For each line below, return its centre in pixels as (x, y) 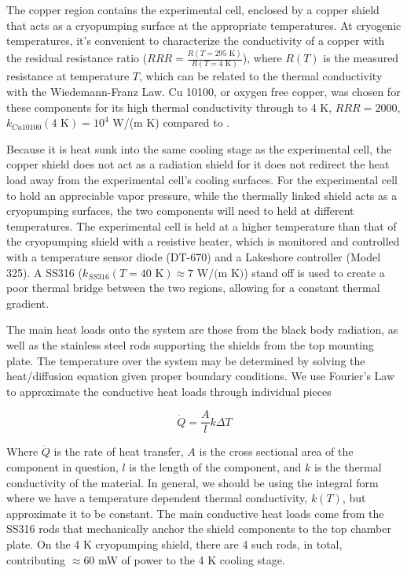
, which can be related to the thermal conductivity (261, 76)
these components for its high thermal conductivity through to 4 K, (169, 107)
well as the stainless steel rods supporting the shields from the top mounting (190, 344)
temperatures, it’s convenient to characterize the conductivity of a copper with (196, 41)
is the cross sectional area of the (276, 451)
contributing (36, 559)
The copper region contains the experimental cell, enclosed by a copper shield (193, 9)
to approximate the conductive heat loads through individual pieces (169, 391)
